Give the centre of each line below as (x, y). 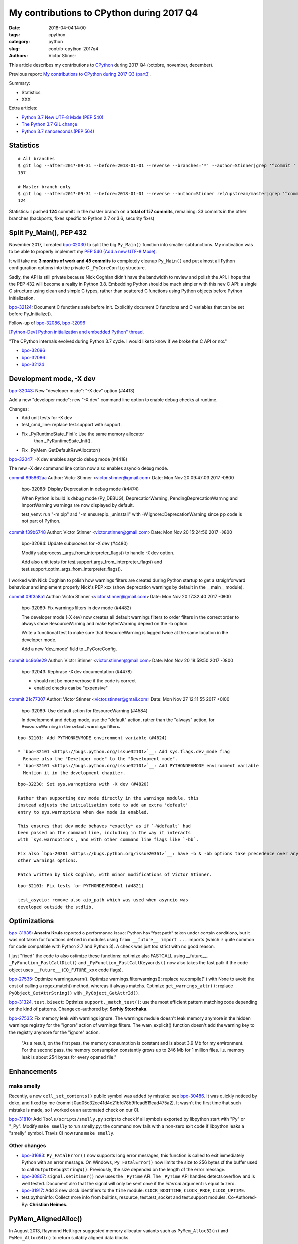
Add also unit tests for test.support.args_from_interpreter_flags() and (92, 562)
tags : (15, 34)
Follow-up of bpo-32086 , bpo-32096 (47, 323)
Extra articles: (23, 108)
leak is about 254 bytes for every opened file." (69, 1057)
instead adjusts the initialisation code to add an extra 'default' (103, 805)
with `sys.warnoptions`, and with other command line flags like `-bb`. (108, 840)
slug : (14, 49)
